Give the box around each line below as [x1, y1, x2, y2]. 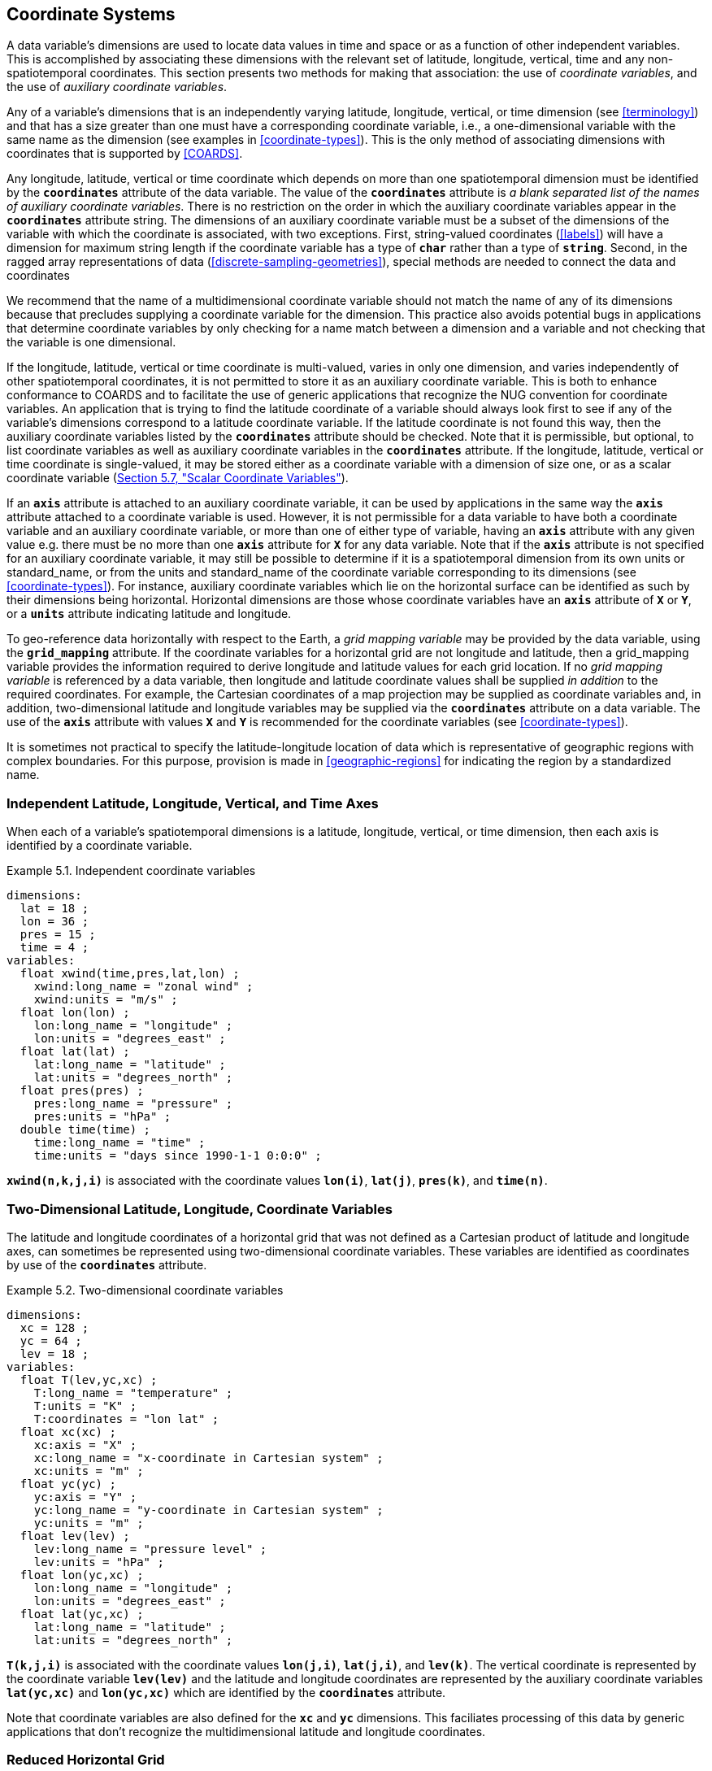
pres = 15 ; [20, 928, 96, 942]
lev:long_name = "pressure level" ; [33, 1542, 267, 1556]
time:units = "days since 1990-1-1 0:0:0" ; [33, 1149, 322, 1163]
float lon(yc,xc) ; [20, 1568, 144, 1582]
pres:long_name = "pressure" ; [33, 1097, 233, 1111]
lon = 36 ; [20, 915, 89, 929]
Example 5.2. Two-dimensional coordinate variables [7, 1282, 284, 1297]
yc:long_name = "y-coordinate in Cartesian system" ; [33, 1503, 384, 1516]
